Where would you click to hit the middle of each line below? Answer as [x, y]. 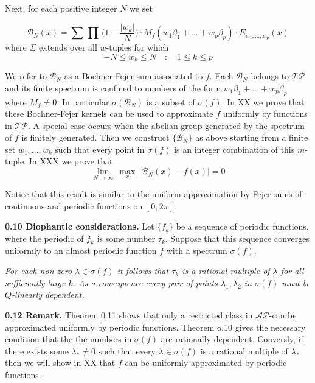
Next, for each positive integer [61, 8]
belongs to [270, 76]
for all [292, 271]
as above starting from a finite [252, 137]
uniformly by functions [265, 114]
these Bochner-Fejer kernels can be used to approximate [109, 114]
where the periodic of [44, 238]
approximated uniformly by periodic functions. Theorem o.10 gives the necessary [155, 327]
